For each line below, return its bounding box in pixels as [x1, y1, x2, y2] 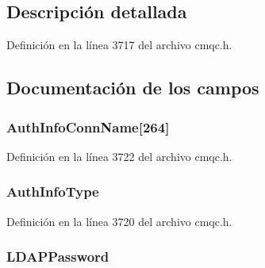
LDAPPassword [6, 247, 109, 266]
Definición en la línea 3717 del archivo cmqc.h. [6, 36, 232, 53]
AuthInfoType [6, 182, 99, 201]
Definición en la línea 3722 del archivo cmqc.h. [6, 147, 232, 164]
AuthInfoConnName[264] [6, 117, 170, 136]
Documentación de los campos [6, 75, 259, 100]
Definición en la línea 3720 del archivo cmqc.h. [6, 212, 232, 229]
